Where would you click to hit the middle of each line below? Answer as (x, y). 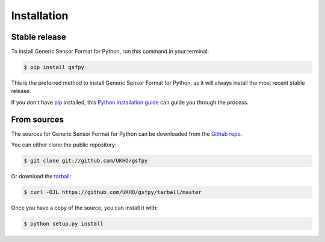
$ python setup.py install (63, 224)
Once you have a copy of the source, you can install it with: (85, 208)
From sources (38, 119)
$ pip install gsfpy (54, 67)
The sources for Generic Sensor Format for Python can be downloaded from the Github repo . (127, 134)
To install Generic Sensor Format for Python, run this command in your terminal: (110, 52)
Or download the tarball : (41, 177)
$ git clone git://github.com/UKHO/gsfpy (86, 161)
